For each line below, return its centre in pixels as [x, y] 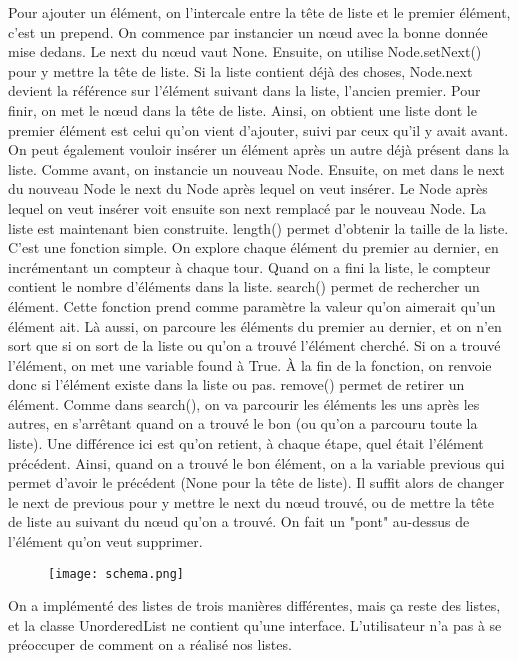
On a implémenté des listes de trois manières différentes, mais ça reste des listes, [254, 605]
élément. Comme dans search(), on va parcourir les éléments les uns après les [244, 403]
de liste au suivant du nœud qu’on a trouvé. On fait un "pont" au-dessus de [239, 521]
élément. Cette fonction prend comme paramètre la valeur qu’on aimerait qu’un [252, 305]
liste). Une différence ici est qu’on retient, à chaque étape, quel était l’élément [246, 443]
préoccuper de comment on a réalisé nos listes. [150, 644]
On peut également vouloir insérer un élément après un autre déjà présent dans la [259, 149]
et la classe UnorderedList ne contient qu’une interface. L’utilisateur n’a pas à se [255, 624]
